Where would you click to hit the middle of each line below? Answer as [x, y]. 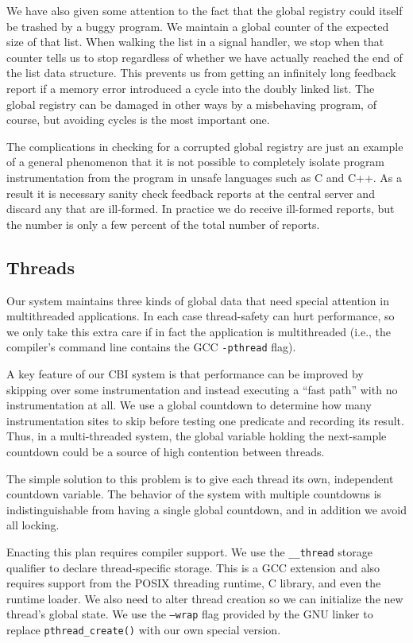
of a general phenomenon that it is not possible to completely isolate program [196, 162]
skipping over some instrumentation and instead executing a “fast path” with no [202, 389]
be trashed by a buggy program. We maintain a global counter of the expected [198, 26]
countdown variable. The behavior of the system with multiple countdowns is [194, 494]
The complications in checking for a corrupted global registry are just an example [205, 146]
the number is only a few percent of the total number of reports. [163, 224]
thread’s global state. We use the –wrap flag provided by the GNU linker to [190, 614]
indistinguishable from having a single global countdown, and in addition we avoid [206, 509]
